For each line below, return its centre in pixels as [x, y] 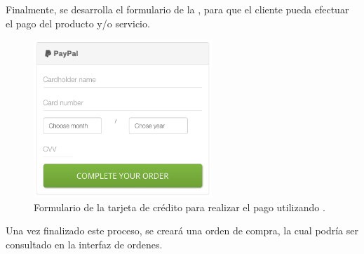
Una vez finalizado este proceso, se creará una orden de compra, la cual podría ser [182, 230]
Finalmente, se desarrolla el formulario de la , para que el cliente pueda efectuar [177, 9]
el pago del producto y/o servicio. [78, 23]
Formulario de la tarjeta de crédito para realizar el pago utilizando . [180, 207]
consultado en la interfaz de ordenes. [84, 244]
